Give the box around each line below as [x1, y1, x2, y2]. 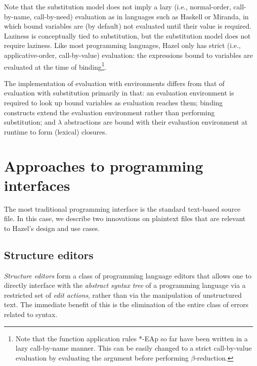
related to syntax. [4, 309, 57, 320]
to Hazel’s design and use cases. [4, 223, 100, 233]
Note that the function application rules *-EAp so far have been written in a [15, 333, 248, 343]
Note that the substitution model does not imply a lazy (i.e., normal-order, [4, 1, 231, 11]
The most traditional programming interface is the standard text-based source [4, 203, 241, 214]
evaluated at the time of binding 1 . [4, 60, 107, 72]
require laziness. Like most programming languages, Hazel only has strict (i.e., [4, 40, 241, 50]
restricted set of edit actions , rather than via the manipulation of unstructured [4, 289, 242, 300]
